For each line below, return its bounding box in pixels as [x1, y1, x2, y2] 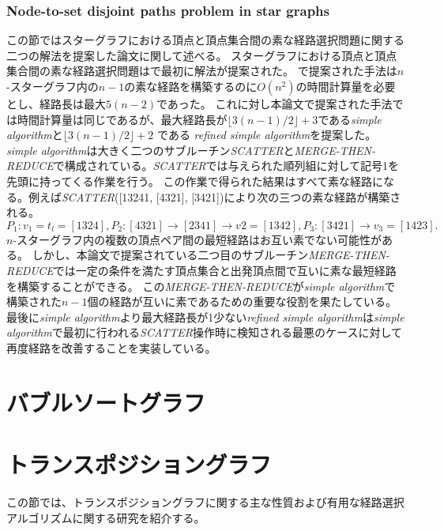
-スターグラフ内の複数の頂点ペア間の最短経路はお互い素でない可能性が [13, 231, 382, 247]
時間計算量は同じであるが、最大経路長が [17, 111, 228, 127]
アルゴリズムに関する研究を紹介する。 [6, 509, 205, 525]
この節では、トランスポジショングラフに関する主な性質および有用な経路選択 [6, 494, 404, 510]
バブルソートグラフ [6, 386, 206, 418]
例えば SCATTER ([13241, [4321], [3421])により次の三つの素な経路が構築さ [28, 188, 401, 205]
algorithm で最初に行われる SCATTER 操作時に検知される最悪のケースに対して [6, 324, 402, 341]
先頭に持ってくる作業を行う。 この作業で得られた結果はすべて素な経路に [6, 172, 383, 189]
